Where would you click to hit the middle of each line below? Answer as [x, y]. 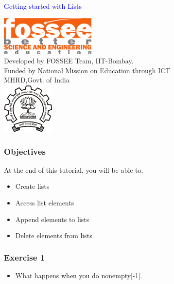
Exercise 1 [24, 257]
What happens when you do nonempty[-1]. [79, 275]
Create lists [32, 186]
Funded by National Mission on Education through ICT [87, 70]
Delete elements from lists [54, 235]
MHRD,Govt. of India [37, 80]
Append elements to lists [52, 219]
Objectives [25, 152]
